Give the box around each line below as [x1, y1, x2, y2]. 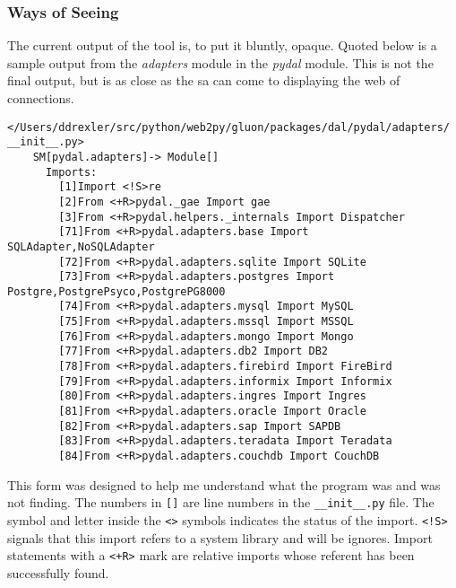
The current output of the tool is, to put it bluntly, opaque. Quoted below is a [7, 36, 437, 55]
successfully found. [7, 563, 109, 582]
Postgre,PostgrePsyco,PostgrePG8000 [7, 285, 226, 298]
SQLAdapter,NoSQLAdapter [7, 240, 155, 253]
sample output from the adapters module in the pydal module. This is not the [7, 53, 434, 72]
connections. [7, 89, 74, 107]
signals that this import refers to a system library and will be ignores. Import [7, 528, 433, 547]
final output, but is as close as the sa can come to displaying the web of [7, 71, 400, 90]
